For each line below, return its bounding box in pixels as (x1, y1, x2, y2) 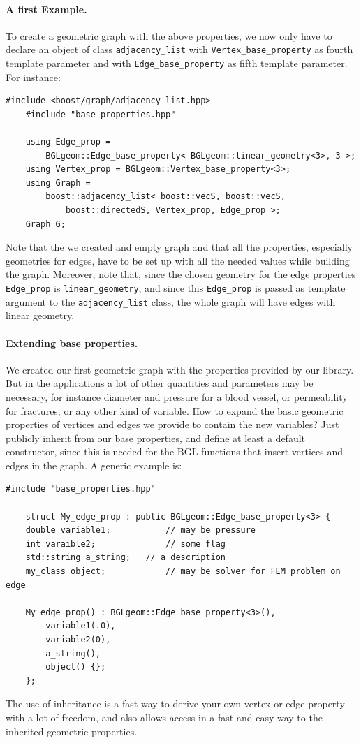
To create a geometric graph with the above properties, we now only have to (6, 28, 332, 43)
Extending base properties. (6, 335, 138, 350)
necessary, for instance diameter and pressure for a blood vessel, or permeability (6, 389, 348, 404)
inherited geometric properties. (6, 723, 138, 738)
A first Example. (6, 1, 87, 16)
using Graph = (25, 177, 91, 188)
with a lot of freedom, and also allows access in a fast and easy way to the (6, 709, 323, 724)
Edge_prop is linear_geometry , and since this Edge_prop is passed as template (6, 281, 346, 295)
